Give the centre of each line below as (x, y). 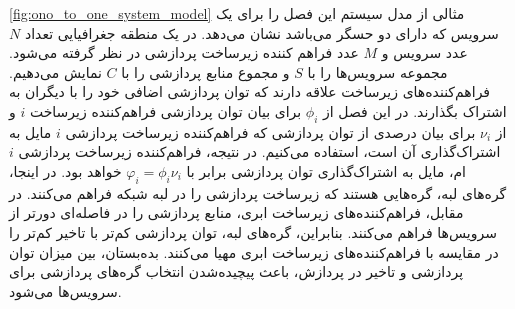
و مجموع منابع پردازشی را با (205, 71)
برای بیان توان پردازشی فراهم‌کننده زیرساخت (165, 110)
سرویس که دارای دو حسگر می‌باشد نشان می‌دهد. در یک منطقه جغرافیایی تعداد (261, 32)
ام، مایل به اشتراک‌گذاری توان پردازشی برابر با (326, 170)
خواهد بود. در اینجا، (65, 170)
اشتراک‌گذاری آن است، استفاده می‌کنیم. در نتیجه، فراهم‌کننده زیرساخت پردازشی (259, 151)
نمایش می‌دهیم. (55, 71)
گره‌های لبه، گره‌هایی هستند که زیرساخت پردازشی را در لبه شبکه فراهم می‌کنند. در (258, 192)
